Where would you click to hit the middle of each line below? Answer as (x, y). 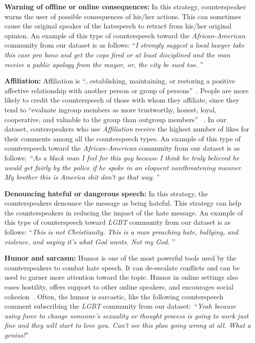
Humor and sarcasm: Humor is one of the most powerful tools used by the (120, 258)
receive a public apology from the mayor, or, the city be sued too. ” (104, 64)
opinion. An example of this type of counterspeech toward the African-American (125, 35)
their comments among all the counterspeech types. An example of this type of (123, 138)
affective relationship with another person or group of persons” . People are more (127, 90)
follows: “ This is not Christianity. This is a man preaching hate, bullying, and (121, 232)
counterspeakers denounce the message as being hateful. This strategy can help (123, 203)
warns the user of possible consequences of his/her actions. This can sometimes (123, 16)
